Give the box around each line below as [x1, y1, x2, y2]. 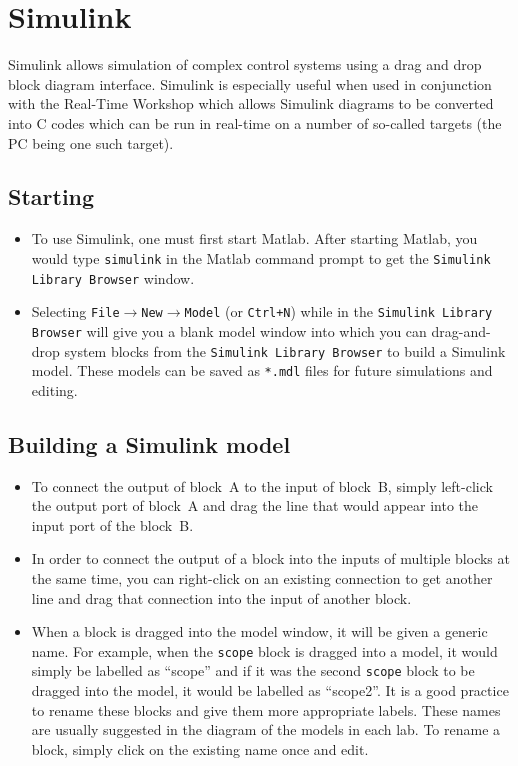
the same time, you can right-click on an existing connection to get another [31, 568, 493, 588]
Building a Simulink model [8, 428, 291, 459]
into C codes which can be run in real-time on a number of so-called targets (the [8, 112, 502, 133]
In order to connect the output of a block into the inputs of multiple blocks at [31, 548, 510, 569]
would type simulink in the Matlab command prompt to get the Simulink [31, 247, 491, 268]
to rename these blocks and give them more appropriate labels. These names [31, 699, 501, 720]
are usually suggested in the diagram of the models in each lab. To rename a [31, 719, 501, 740]
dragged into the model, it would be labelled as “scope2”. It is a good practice [31, 680, 509, 701]
